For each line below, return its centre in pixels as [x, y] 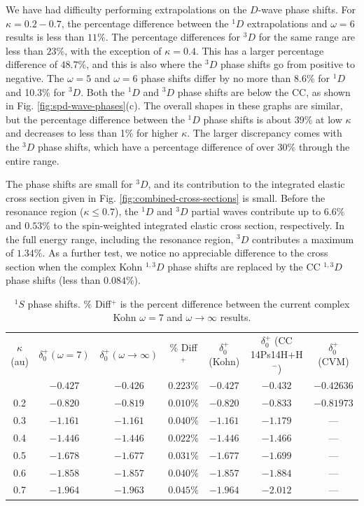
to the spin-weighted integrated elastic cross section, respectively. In [199, 225]
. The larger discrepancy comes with [265, 133]
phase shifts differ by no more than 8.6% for [236, 77]
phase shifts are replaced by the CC [244, 266]
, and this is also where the [144, 64]
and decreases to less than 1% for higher [92, 133]
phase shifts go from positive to [287, 64]
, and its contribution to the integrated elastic [246, 184]
